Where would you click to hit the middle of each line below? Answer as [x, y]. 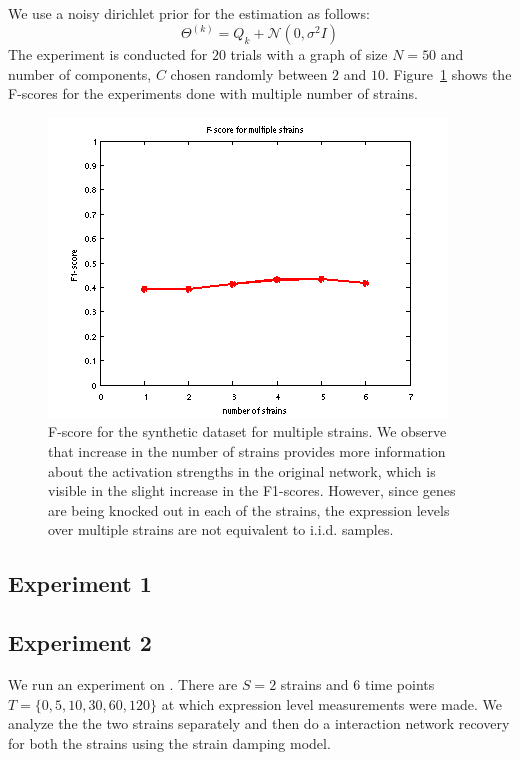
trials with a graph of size [309, 54]
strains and [314, 683]
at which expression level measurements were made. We [331, 703]
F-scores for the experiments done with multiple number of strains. [213, 93]
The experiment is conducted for [108, 54]
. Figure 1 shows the [448, 73]
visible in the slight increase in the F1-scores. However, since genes [252, 490]
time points [399, 683]
